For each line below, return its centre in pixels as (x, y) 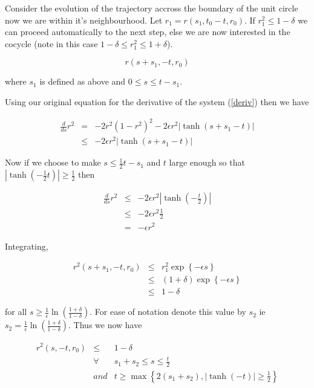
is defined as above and (83, 81)
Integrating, (27, 246)
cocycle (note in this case (51, 43)
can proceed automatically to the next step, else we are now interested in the (148, 32)
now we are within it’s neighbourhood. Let (84, 20)
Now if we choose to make (53, 162)
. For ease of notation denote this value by (168, 312)
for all (16, 312)
